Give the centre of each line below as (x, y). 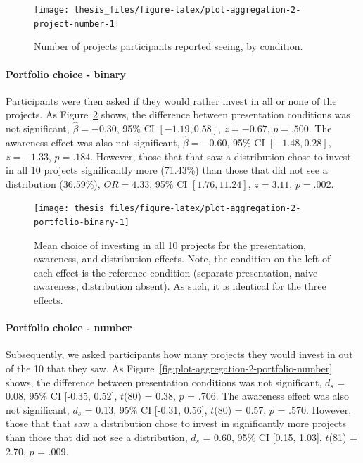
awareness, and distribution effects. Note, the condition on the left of (182, 259)
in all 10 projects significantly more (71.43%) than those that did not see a (167, 170)
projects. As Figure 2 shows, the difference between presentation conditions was (178, 114)
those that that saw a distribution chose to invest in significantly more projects (176, 423)
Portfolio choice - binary (66, 74)
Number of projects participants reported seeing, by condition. (168, 46)
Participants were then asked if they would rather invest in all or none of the (171, 100)
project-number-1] (77, 24)
